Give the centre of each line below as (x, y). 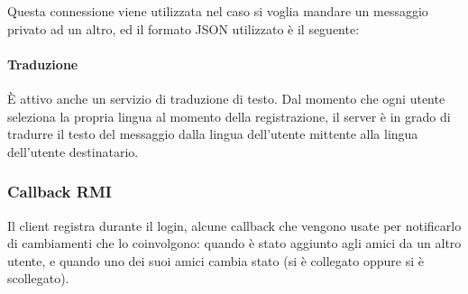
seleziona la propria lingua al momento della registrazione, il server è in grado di (229, 116)
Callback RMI (60, 192)
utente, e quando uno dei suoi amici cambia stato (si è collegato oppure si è (216, 260)
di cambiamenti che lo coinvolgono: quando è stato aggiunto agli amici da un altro (234, 243)
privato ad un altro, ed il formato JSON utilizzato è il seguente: (184, 28)
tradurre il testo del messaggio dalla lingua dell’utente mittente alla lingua (213, 134)
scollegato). (38, 278)
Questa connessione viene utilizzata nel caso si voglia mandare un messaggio (218, 11)
